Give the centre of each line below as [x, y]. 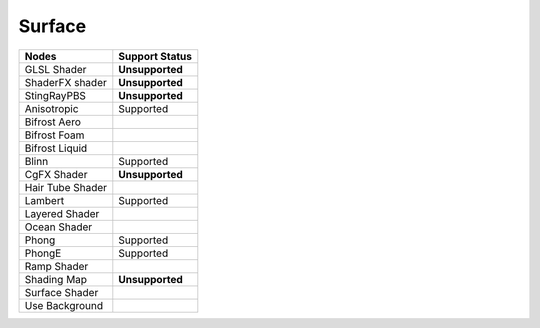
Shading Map [56, 279]
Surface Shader [61, 292]
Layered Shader [62, 213]
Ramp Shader [56, 266]
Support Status [155, 56]
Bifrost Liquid [56, 148]
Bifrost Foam [54, 135]
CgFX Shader [56, 174]
